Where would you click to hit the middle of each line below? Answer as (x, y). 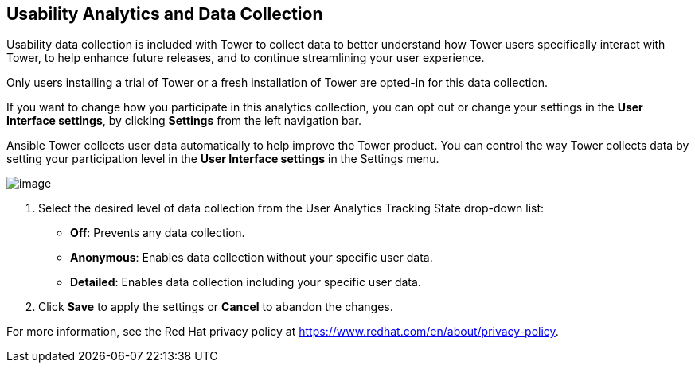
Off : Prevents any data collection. (158, 233)
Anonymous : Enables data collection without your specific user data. (252, 258)
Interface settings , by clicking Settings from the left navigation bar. (184, 121)
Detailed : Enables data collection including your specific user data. (246, 282)
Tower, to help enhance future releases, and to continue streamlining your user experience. (246, 58)
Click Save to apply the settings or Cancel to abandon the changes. (216, 307)
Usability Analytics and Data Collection (165, 14)
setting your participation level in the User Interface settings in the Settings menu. (223, 159)
